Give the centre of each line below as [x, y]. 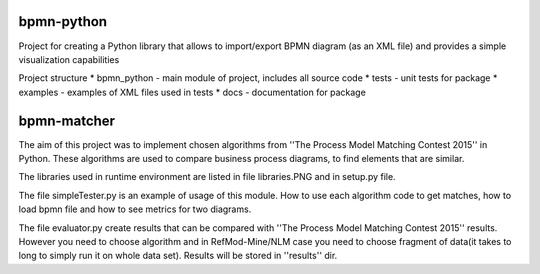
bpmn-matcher [66, 120]
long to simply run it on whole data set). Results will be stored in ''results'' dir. [178, 256]
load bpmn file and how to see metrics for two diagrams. [135, 209]
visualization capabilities [69, 59]
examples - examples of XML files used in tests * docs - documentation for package [192, 92]
